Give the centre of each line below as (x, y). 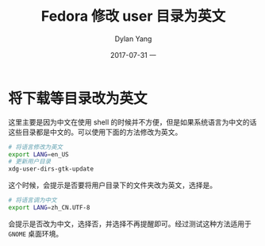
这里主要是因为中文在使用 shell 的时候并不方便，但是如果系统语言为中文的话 (132, 122)
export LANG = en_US (38, 154)
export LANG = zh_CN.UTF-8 (49, 208)
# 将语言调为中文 (33, 200)
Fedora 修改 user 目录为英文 (133, 16)
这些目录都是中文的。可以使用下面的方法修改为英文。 (95, 132)
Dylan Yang (133, 38)
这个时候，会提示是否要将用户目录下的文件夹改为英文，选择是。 (112, 185)
